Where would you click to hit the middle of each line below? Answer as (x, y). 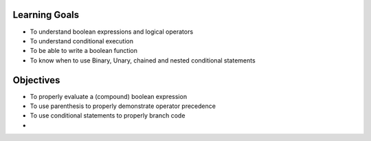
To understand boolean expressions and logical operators (112, 32)
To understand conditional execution (82, 41)
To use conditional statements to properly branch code (108, 116)
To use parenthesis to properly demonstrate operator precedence (123, 106)
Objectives (36, 80)
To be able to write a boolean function (83, 51)
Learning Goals (46, 15)
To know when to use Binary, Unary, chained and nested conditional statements (143, 60)
